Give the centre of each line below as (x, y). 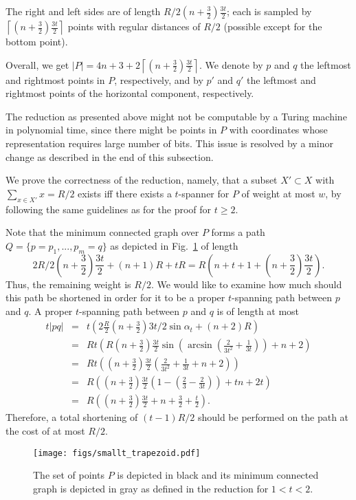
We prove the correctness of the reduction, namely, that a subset (142, 180)
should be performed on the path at (273, 417)
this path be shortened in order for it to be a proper (115, 297)
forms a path (238, 232)
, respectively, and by (159, 79)
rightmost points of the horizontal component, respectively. (130, 93)
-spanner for (204, 193)
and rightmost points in (55, 79)
